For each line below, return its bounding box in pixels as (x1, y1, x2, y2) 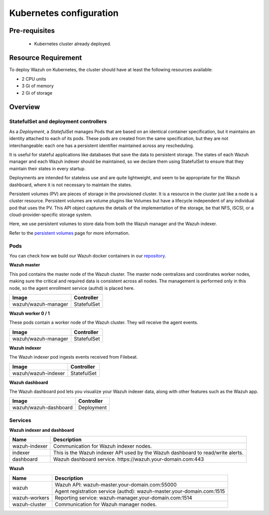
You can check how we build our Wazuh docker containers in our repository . (9, 253, 166, 259)
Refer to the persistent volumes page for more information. (9, 230, 130, 236)
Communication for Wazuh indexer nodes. (53, 443, 152, 450)
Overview (9, 103, 40, 112)
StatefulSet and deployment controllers (9, 118, 107, 125)
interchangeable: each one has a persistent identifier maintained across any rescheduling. (9, 142, 194, 148)
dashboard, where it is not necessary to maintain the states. (9, 182, 132, 188)
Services (9, 416, 32, 423)
